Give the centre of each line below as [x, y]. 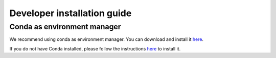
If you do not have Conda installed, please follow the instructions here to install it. [95, 48]
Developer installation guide [71, 13]
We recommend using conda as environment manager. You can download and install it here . [107, 39]
